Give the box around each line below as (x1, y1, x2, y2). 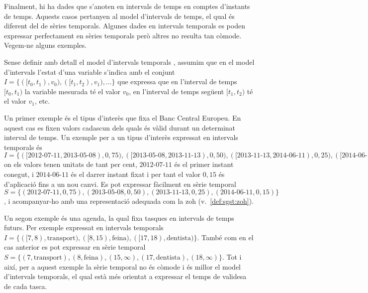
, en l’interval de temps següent (129, 86, 224, 96)
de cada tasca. (4, 281, 47, 291)
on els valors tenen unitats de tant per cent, (4, 159, 137, 169)
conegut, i (4, 168, 34, 179)
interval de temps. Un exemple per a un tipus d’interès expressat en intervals (4, 132, 238, 143)
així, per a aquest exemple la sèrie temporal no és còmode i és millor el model (4, 261, 241, 272)
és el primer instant (174, 159, 234, 169)
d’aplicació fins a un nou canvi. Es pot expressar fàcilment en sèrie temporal (4, 178, 237, 189)
